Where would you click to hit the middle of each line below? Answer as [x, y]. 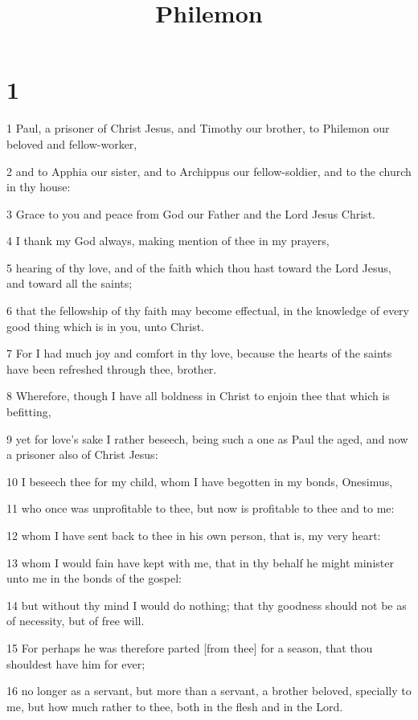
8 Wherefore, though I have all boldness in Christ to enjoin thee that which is [198, 396]
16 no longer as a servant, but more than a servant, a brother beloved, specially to [209, 691]
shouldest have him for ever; [76, 663]
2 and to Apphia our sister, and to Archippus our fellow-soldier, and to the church [209, 171]
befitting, [29, 412]
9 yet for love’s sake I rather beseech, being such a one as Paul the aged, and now [207, 438]
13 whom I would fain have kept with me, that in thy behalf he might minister [200, 562]
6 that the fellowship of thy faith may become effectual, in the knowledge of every [208, 311]
